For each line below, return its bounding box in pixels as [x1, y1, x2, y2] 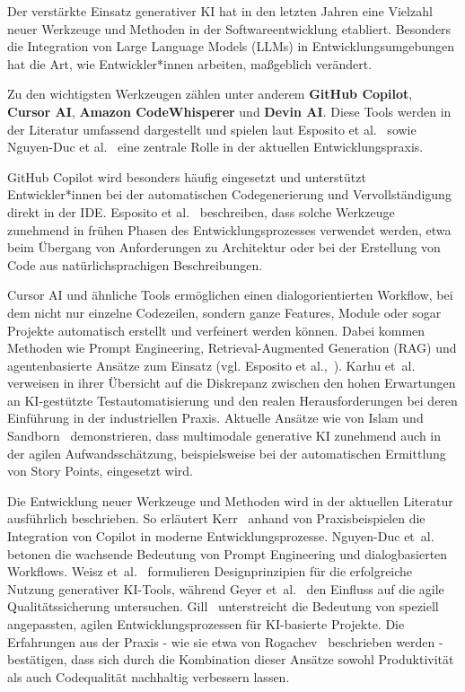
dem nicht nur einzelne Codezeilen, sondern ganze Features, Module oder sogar [7, 302, 442, 321]
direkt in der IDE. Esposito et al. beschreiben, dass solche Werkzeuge [7, 202, 395, 221]
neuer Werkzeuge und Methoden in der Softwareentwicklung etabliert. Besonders [7, 19, 452, 38]
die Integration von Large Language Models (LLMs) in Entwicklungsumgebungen [7, 37, 454, 56]
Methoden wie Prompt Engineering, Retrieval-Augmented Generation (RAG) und [7, 338, 457, 357]
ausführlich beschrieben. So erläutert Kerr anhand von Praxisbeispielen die [7, 509, 426, 528]
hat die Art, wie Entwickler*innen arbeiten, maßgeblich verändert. [7, 54, 373, 73]
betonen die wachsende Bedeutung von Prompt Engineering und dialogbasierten [7, 544, 448, 563]
